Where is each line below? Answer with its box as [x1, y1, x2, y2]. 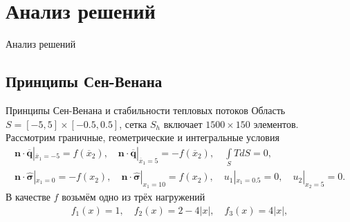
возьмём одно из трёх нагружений [62, 189, 205, 204]
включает [163, 116, 203, 131]
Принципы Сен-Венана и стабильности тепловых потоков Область [6, 102, 286, 117]
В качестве [6, 189, 50, 204]
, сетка [119, 116, 147, 131]
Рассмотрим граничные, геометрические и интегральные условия [6, 130, 279, 145]
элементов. [253, 116, 299, 131]
